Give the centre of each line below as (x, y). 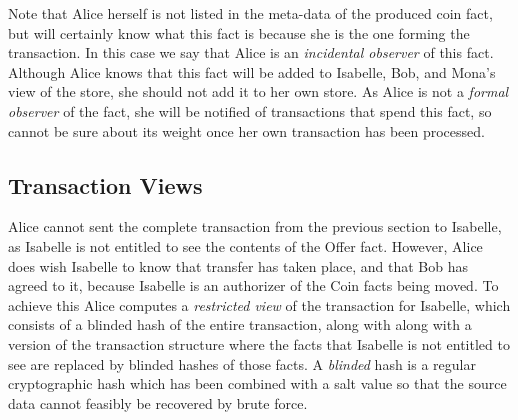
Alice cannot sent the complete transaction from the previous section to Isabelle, (255, 226)
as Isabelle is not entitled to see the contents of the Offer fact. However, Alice (245, 245)
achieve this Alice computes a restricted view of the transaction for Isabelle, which (259, 304)
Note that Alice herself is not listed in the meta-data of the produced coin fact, (250, 13)
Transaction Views (105, 184)
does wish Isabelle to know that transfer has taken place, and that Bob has (238, 265)
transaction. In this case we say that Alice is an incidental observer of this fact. (251, 52)
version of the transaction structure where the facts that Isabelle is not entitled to (259, 343)
